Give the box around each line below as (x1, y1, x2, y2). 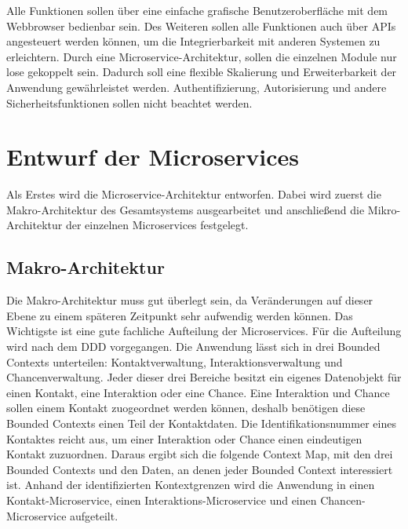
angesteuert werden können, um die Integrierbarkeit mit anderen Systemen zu (6, 33, 381, 49)
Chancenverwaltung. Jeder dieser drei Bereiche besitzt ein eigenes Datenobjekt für (6, 369, 402, 385)
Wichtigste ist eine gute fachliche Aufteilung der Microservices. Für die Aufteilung (6, 323, 402, 339)
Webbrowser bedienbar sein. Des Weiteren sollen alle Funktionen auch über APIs (6, 17, 396, 34)
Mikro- (367, 201, 401, 217)
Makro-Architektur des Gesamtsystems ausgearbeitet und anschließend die (6, 201, 365, 217)
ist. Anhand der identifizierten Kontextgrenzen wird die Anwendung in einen (6, 476, 375, 493)
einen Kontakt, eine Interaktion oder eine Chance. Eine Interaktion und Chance (6, 384, 390, 400)
